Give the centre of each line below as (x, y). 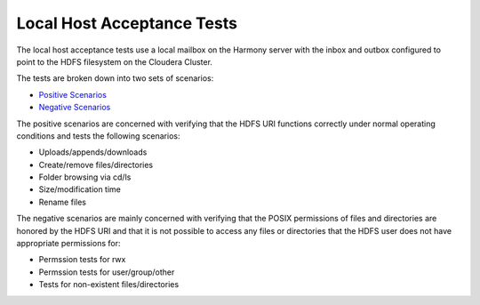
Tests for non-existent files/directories (109, 285)
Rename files (62, 202)
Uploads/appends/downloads (93, 152)
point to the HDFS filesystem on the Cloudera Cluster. (115, 61)
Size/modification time (80, 189)
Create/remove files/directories (96, 165)
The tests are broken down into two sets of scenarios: (115, 78)
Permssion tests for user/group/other (107, 272)
